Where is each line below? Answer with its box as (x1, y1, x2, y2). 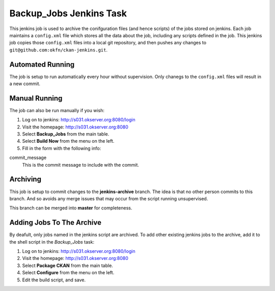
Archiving (9, 175, 42, 183)
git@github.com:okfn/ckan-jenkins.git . (9, 46, 108, 53)
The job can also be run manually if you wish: (9, 107, 104, 113)
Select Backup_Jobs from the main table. (22, 131, 109, 137)
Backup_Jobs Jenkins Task (9, 8, 127, 19)
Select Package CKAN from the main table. (22, 262, 113, 269)
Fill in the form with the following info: (22, 145, 101, 151)
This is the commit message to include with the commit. (22, 162, 140, 168)
